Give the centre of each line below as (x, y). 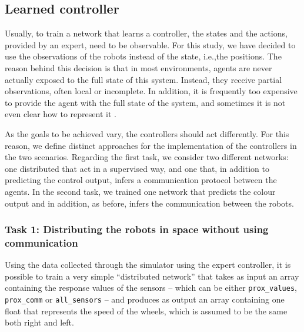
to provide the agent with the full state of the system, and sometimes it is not (145, 102)
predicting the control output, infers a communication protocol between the (141, 180)
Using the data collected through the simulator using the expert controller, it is (148, 265)
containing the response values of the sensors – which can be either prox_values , (151, 288)
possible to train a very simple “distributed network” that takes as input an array (152, 276)
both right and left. (39, 322)
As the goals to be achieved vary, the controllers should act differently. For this (147, 133)
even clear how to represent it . (61, 114)
